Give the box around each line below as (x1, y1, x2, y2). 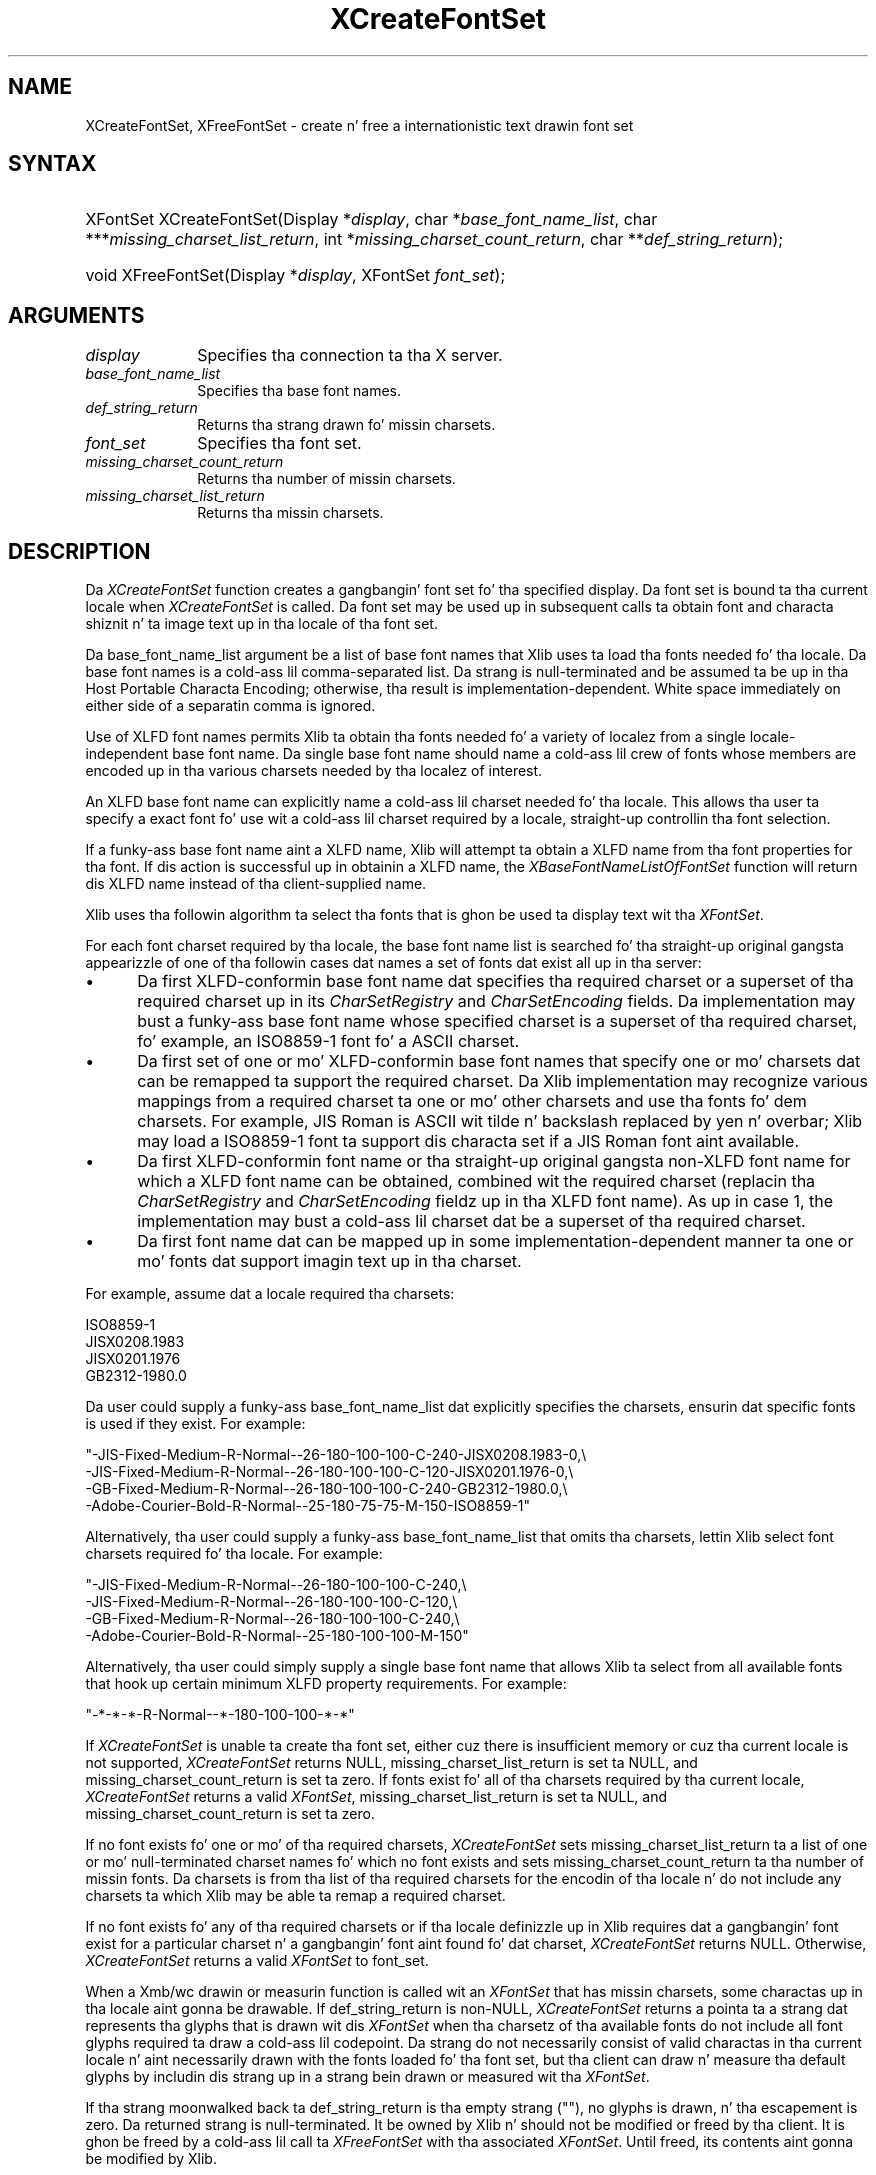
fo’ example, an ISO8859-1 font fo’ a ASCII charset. (137, 1031, 520, 1052)
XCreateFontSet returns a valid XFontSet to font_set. (85, 1952, 429, 1970)
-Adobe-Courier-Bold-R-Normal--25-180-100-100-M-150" (85, 1627, 469, 1645)
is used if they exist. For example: (85, 1415, 306, 1433)
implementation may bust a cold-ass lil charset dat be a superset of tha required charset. (137, 1211, 806, 1232)
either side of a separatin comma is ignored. (85, 697, 376, 715)
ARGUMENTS (8, 302, 145, 328)
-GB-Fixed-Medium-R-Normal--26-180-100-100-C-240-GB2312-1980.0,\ (85, 1480, 568, 1498)
